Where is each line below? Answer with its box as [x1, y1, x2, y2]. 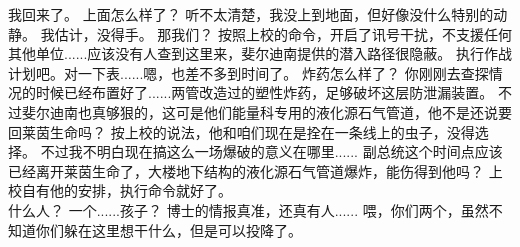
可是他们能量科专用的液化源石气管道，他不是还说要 [175, 101, 512, 122]
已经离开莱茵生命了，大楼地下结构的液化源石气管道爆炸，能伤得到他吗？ [8, 160, 484, 181]
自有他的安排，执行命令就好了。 [21, 180, 232, 201]
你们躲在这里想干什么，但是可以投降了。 [35, 219, 302, 240]
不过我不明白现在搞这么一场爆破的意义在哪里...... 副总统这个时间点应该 [40, 141, 503, 162]
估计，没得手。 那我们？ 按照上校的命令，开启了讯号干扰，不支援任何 [54, 23, 512, 44]
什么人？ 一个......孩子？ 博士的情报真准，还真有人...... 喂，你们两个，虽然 [8, 199, 489, 220]
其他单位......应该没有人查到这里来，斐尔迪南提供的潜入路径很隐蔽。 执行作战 [8, 43, 513, 64]
